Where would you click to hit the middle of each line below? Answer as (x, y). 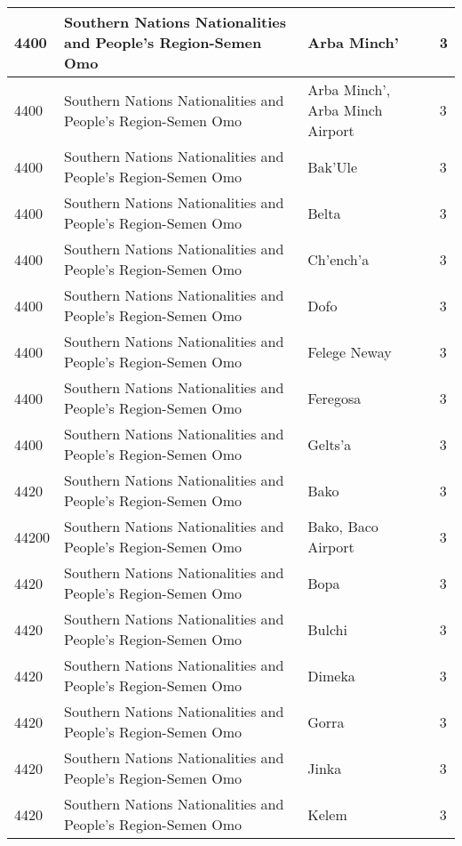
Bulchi (327, 629)
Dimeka (331, 675)
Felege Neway (350, 351)
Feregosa (335, 398)
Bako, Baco (343, 526)
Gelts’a (330, 444)
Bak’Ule (333, 166)
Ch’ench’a (339, 259)
